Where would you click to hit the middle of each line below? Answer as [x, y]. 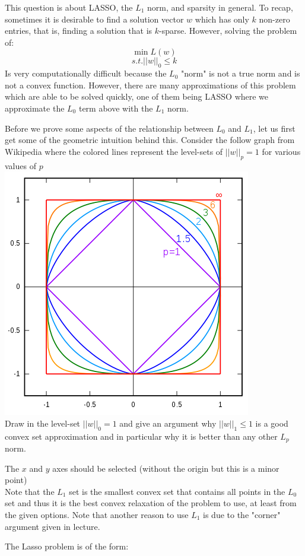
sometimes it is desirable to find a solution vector [94, 19]
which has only [222, 19]
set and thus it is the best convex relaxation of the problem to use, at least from [151, 503]
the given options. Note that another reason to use [97, 514]
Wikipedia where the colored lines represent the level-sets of [114, 151]
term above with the [116, 108]
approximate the [35, 108]
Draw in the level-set [43, 423]
